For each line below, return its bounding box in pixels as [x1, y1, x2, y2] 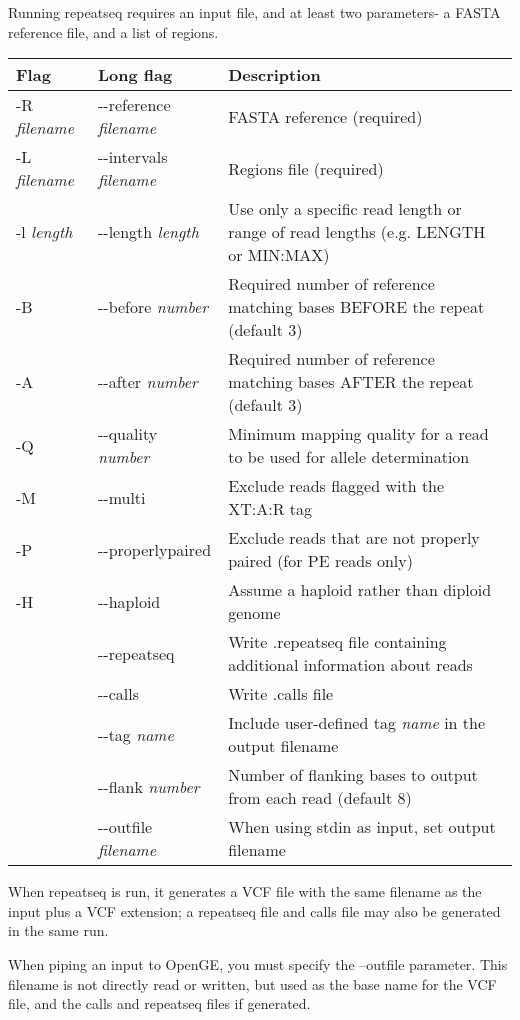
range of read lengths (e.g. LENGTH [228, 220, 486, 244]
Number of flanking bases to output [228, 763, 478, 787]
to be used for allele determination [228, 445, 470, 469]
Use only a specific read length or [228, 197, 462, 221]
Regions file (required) [228, 156, 384, 180]
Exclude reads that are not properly [228, 526, 480, 550]
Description [228, 63, 321, 87]
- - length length [97, 220, 199, 244]
